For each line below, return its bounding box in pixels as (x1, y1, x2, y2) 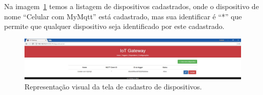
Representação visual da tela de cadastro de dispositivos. (25, 81, 202, 91)
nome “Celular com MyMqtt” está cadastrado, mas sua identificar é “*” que (4, 11, 242, 21)
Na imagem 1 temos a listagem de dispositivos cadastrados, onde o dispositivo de (4, 1, 259, 11)
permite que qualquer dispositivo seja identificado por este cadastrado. (4, 21, 225, 31)
